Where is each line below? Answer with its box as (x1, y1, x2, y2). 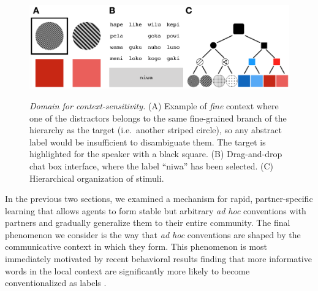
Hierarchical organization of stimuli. (29, 171, 164, 184)
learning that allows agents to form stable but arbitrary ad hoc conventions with (5, 204, 306, 217)
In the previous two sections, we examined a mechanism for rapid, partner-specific (5, 192, 313, 205)
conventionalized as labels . (5, 276, 107, 289)
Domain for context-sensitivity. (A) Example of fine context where (29, 99, 279, 112)
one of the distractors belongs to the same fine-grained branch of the (29, 111, 287, 124)
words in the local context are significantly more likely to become (5, 264, 250, 277)
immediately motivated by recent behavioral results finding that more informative (5, 252, 312, 265)
